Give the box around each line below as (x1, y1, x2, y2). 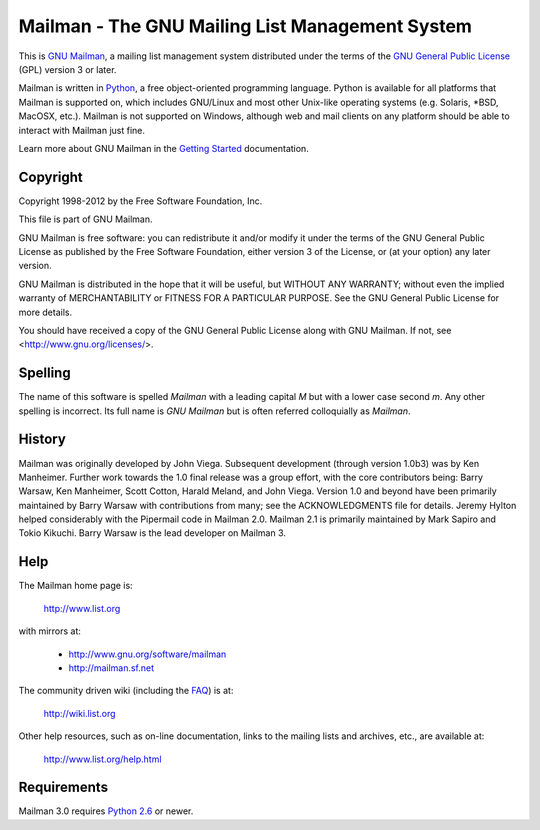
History (18, 431, 67, 448)
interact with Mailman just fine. (18, 124, 145, 136)
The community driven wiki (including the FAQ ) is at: (18, 685, 234, 697)
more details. (18, 306, 73, 318)
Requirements (18, 779, 109, 796)
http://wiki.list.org (43, 707, 116, 719)
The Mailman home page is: (18, 580, 134, 592)
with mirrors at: (18, 625, 82, 637)
